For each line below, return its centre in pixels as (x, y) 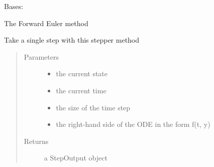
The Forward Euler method (46, 23)
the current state (82, 73)
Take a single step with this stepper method (72, 40)
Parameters (41, 56)
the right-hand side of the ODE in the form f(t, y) (133, 124)
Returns (36, 141)
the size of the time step (93, 107)
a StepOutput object (76, 158)
